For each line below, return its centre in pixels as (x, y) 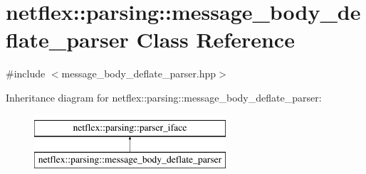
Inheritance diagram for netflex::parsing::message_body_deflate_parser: (164, 97)
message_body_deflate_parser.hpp (139, 74)
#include (26, 74)
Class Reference (215, 39)
